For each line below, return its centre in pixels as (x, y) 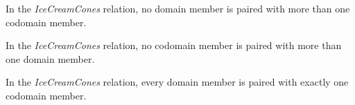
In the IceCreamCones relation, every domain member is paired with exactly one (177, 82)
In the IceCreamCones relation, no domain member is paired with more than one (178, 8)
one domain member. (50, 58)
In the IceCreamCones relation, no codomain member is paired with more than (174, 45)
